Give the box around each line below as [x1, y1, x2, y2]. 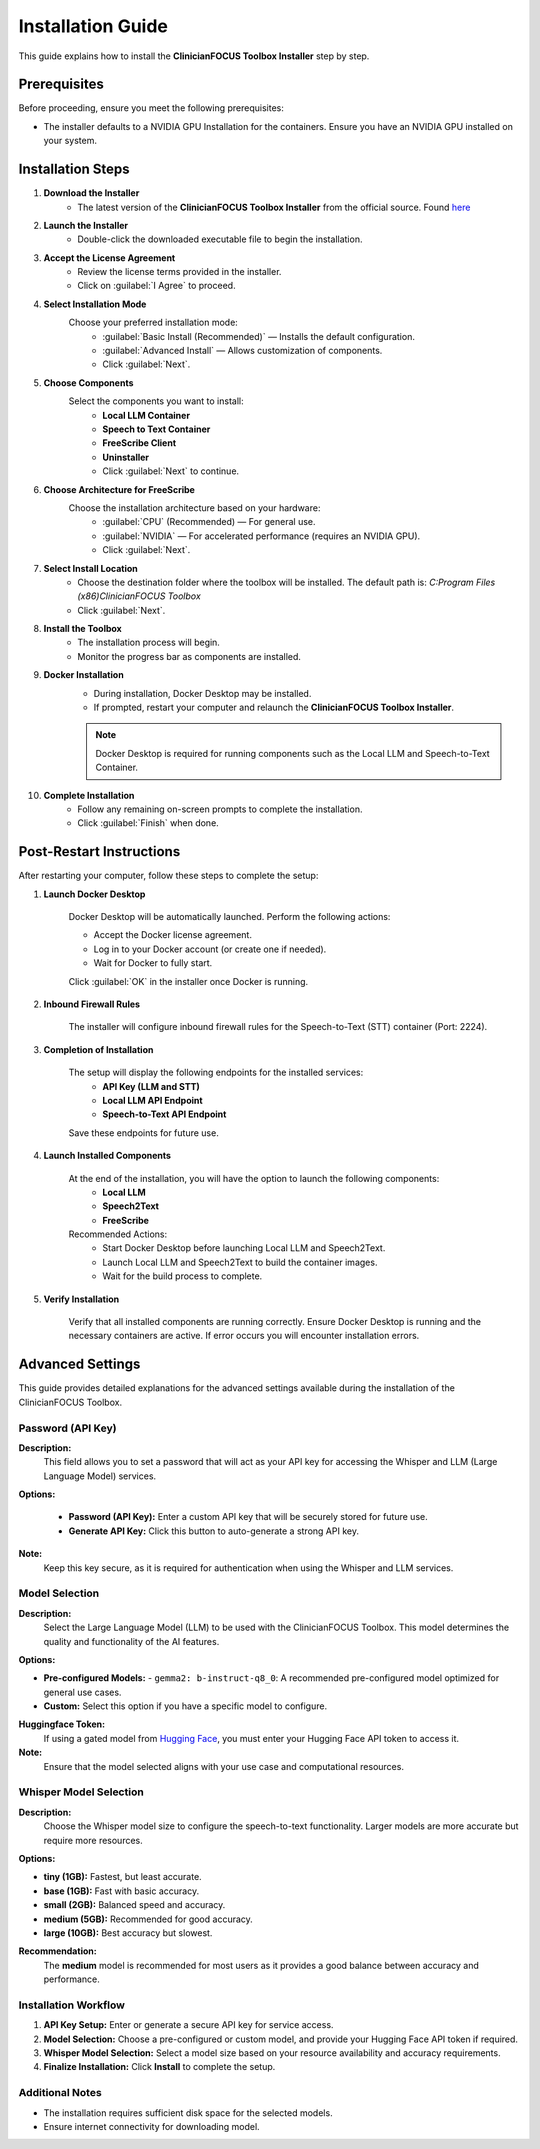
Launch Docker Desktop [43, 888, 146, 900]
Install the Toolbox [43, 623, 122, 635]
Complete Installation [43, 789, 135, 801]
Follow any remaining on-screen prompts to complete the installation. [77, 803, 363, 815]
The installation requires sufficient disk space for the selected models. [43, 2106, 334, 2119]
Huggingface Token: [18, 1718, 105, 1730]
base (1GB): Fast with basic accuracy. [43, 1885, 200, 1897]
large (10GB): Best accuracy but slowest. [43, 1926, 213, 1939]
